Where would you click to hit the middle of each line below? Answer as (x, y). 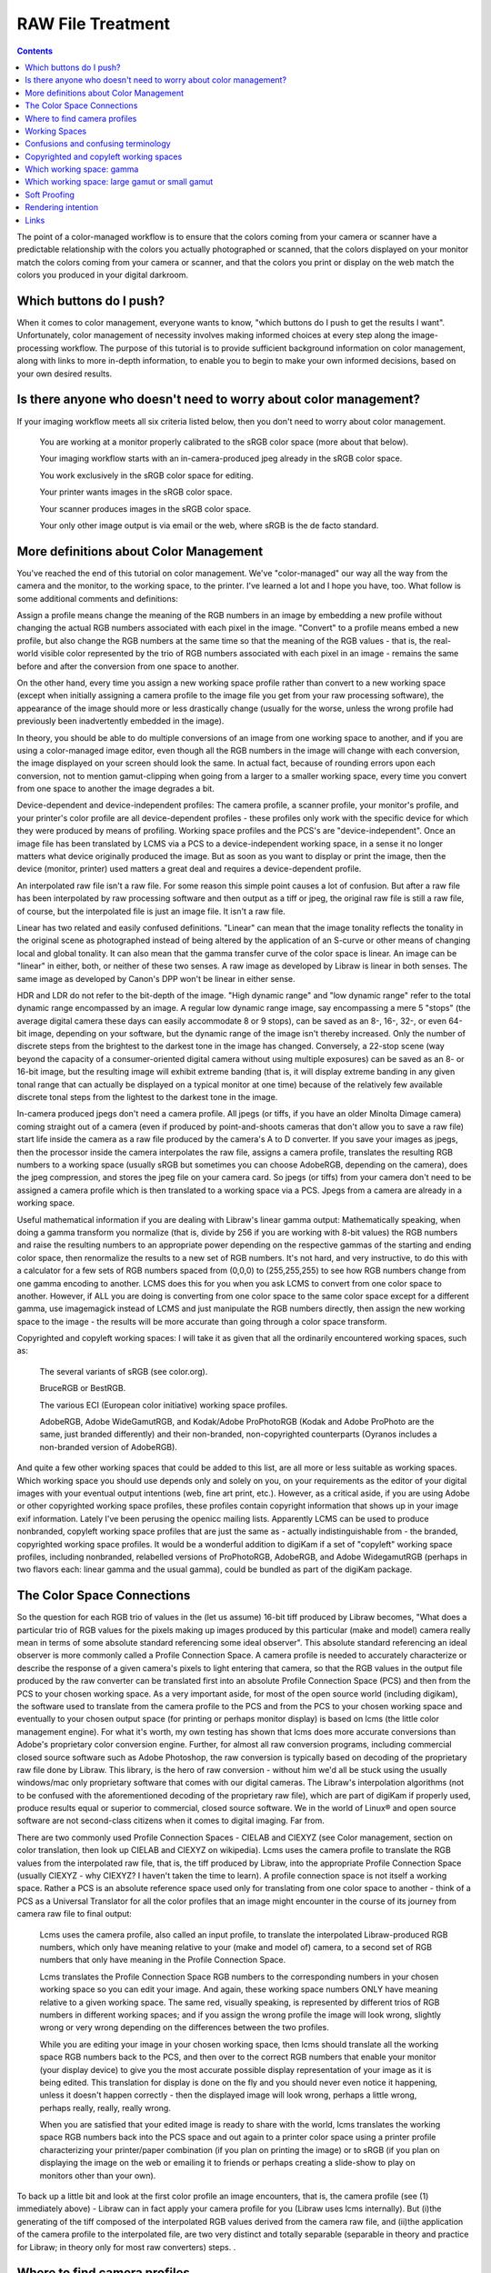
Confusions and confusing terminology (98, 144)
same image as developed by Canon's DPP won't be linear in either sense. (156, 978)
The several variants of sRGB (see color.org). (124, 1371)
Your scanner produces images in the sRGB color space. (145, 508)
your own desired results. (65, 374)
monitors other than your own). (98, 2175)
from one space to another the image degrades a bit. (116, 789)
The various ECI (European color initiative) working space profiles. (164, 1405)
